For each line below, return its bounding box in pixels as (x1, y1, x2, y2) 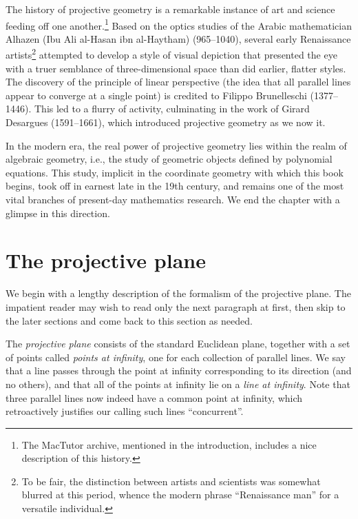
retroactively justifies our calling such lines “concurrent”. (6, 404, 244, 418)
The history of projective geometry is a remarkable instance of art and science (6, 2, 335, 16)
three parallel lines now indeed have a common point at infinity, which (6, 390, 303, 405)
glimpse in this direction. (6, 205, 110, 220)
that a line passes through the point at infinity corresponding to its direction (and (6, 363, 352, 378)
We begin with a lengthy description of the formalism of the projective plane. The (6, 286, 351, 301)
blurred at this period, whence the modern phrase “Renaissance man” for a (21, 487, 339, 502)
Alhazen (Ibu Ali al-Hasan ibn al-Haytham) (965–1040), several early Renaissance (6, 31, 351, 45)
